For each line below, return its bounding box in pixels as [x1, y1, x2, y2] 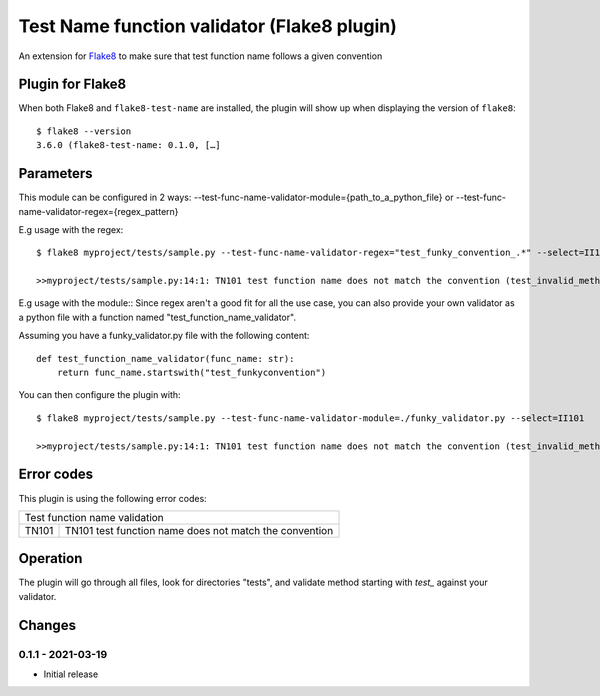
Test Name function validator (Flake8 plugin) [18, 15, 397, 37]
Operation [18, 550, 83, 567]
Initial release [43, 668, 99, 680]
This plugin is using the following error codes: [18, 492, 207, 504]
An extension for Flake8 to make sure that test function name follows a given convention [18, 50, 383, 62]
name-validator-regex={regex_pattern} [18, 205, 179, 217]
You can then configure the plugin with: [18, 389, 181, 401]
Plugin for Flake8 [18, 76, 127, 93]
